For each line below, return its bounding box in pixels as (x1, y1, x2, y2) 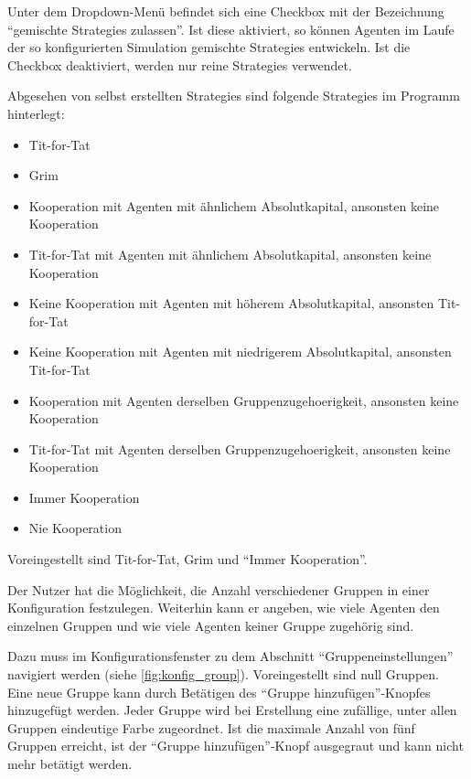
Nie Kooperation (28, 518, 122, 538)
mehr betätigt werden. (7, 754, 133, 773)
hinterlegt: (7, 103, 65, 123)
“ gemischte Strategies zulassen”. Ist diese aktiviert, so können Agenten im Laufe (7, 19, 455, 38)
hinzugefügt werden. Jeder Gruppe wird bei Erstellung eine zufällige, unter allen (7, 700, 457, 720)
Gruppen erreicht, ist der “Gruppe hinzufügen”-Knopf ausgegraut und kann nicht (7, 736, 464, 755)
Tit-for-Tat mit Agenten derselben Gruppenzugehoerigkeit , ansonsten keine (28, 439, 451, 458)
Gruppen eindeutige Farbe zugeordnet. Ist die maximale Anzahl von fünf (7, 718, 415, 737)
